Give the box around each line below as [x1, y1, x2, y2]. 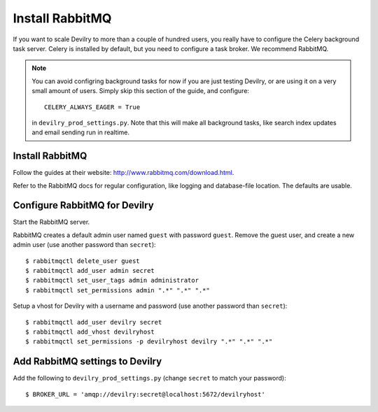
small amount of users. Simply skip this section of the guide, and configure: [31, 87, 250, 95]
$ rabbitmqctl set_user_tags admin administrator [25, 276, 199, 285]
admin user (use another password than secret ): [13, 241, 157, 249]
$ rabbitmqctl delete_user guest [25, 257, 140, 265]
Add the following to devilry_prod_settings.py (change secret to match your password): [13, 374, 286, 383]
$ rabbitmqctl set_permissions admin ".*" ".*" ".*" [25, 286, 210, 294]
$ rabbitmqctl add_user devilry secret [25, 318, 162, 326]
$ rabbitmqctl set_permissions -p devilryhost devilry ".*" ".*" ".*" [25, 338, 273, 346]
